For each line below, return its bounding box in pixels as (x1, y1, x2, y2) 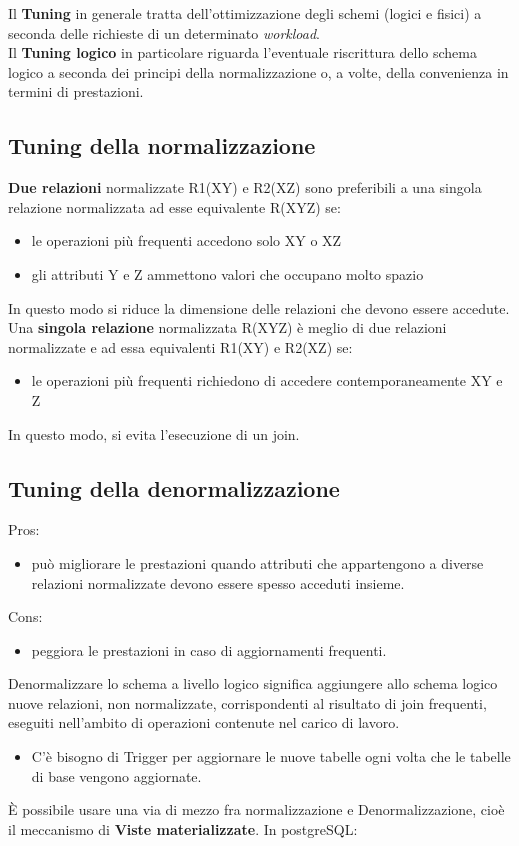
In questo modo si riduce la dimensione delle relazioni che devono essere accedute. (8, 297, 510, 318)
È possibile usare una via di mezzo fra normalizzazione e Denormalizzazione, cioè (8, 799, 505, 820)
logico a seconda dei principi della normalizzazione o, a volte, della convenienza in (8, 61, 509, 82)
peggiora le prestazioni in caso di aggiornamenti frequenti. (31, 639, 387, 660)
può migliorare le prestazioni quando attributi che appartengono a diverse (31, 552, 484, 573)
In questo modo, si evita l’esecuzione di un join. (8, 423, 300, 444)
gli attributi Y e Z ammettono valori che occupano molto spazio (31, 263, 424, 284)
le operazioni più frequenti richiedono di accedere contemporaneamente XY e (31, 370, 503, 391)
